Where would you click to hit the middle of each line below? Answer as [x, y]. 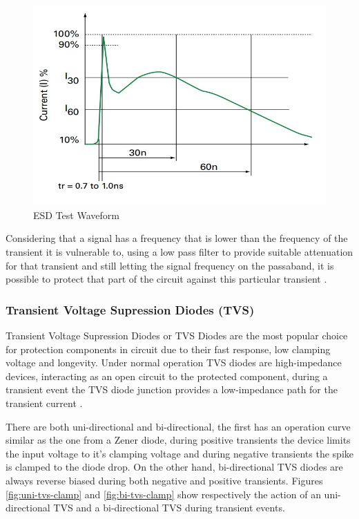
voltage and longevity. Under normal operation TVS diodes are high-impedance [174, 362]
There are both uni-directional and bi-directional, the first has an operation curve [178, 426]
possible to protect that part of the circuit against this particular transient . [166, 279]
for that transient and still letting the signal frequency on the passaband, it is [170, 265]
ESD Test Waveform [76, 215]
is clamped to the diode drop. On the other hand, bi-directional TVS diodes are [174, 467]
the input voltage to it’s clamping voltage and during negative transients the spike [180, 453]
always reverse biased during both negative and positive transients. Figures [164, 480]
